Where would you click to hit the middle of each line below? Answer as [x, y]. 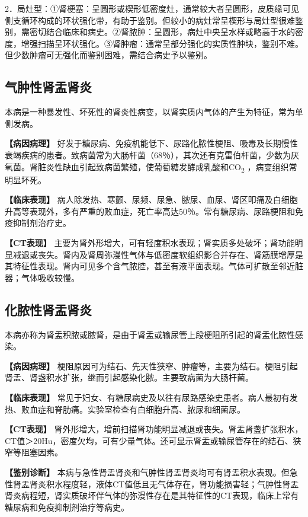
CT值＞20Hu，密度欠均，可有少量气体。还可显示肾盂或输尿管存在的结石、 [149, 440]
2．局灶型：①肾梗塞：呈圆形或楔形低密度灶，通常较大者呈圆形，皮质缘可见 [152, 8]
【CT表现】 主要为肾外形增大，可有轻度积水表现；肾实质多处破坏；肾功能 [150, 243]
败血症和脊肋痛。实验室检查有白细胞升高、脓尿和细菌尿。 [133, 409]
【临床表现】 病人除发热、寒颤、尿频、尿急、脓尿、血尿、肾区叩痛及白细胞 [151, 200]
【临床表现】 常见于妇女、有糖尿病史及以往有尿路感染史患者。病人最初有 [147, 397]
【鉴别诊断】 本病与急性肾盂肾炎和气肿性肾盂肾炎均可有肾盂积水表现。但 [147, 472]
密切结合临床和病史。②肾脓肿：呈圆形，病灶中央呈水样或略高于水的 [162, 32]
